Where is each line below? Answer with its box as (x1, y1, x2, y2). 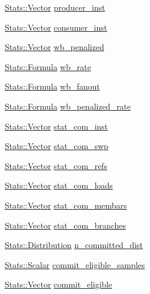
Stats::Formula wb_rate (5, 60, 91, 72)
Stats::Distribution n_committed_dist (5, 239, 144, 251)
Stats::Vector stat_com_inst (5, 120, 108, 132)
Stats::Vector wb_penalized (5, 41, 104, 53)
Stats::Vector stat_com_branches (5, 219, 126, 231)
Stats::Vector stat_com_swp (5, 140, 109, 152)
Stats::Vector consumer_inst (5, 21, 108, 33)
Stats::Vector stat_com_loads (5, 179, 113, 191)
